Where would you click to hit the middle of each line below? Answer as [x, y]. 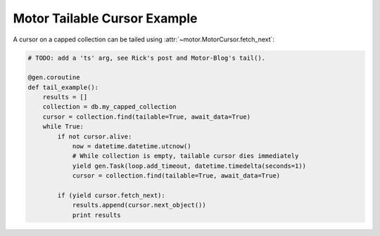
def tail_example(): [63, 87]
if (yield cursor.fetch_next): [111, 196]
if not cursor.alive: [95, 136]
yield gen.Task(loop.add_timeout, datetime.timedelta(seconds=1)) [189, 166]
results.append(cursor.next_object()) [139, 205]
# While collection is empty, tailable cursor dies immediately [185, 156]
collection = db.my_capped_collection [109, 107]
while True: [63, 127]
